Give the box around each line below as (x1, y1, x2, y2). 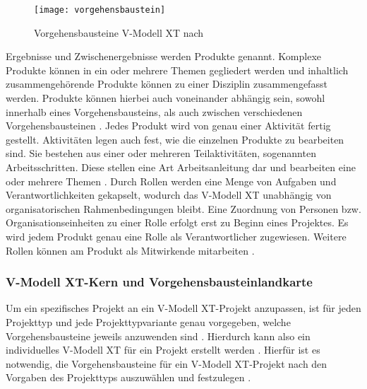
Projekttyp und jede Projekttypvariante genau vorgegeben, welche (6, 314, 291, 329)
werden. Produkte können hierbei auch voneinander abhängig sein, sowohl (6, 91, 325, 105)
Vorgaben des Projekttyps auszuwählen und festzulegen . (6, 370, 251, 385)
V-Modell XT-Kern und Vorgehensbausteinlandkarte (6, 273, 313, 291)
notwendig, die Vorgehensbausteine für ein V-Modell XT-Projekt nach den (6, 356, 327, 371)
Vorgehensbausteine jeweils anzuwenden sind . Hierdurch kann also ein (6, 328, 311, 343)
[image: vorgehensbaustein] (34, 5, 166, 15)
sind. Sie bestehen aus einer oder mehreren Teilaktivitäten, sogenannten (6, 146, 316, 161)
